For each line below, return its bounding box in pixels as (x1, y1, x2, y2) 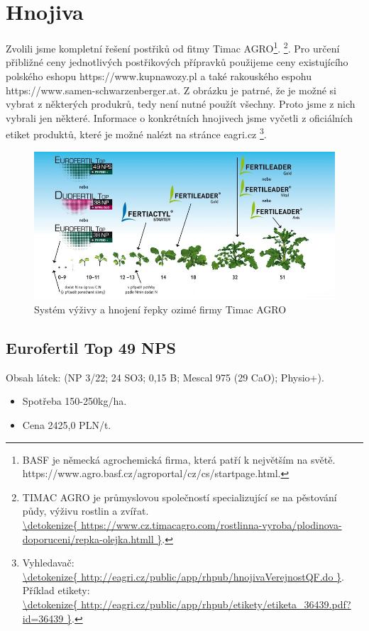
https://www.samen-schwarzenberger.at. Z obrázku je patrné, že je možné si (6, 82, 336, 97)
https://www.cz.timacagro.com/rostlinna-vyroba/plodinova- (81, 518, 342, 532)
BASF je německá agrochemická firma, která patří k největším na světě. (22, 452, 336, 467)
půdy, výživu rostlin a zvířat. (22, 503, 149, 518)
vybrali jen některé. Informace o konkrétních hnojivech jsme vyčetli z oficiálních (6, 110, 353, 125)
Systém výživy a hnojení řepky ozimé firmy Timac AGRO (34, 302, 287, 317)
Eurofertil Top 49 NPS (6, 337, 176, 359)
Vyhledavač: (22, 555, 75, 570)
